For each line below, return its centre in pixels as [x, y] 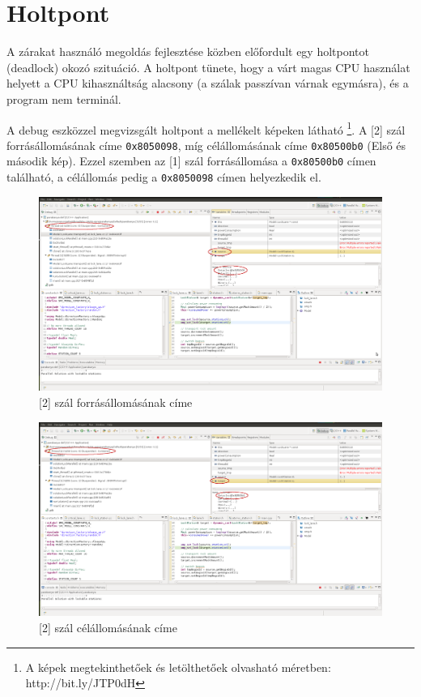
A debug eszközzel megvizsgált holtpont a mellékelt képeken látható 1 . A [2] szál [206, 128]
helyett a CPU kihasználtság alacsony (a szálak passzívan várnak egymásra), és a [208, 83]
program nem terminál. [64, 98]
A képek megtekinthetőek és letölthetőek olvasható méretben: [178, 667]
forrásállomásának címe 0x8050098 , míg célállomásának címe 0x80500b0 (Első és [206, 145]
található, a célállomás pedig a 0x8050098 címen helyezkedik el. [164, 177]
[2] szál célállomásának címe [108, 627]
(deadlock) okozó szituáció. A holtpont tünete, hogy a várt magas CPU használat [208, 67]
